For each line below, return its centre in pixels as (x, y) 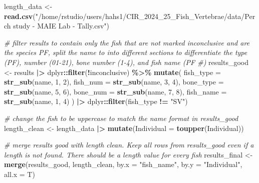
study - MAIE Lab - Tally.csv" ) (61, 26)
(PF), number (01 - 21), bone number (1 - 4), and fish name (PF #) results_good (126, 62)
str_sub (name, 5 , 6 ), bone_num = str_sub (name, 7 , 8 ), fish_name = (115, 91)
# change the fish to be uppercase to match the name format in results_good (121, 118)
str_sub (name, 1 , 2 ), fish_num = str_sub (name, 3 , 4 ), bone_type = (114, 82)
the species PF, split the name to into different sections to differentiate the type (126, 52)
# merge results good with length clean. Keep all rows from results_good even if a (129, 145)
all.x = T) (20, 174)
